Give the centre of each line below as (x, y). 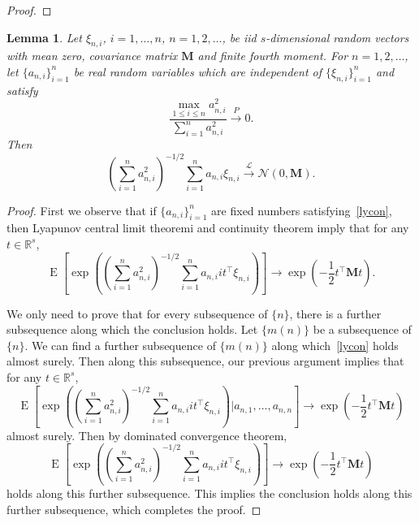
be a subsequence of (362, 329)
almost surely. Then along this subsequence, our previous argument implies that (205, 361)
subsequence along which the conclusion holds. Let (132, 329)
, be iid (239, 37)
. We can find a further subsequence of (120, 345)
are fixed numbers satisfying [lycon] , (302, 210)
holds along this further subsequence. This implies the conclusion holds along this (209, 493)
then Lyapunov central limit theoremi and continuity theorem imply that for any (208, 228)
